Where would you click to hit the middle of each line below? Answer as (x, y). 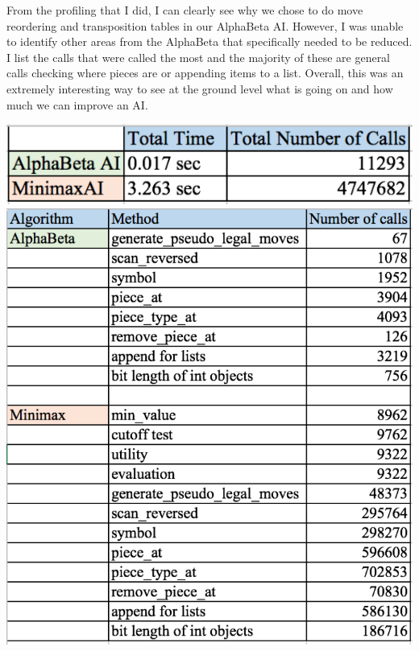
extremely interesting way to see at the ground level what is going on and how (200, 88)
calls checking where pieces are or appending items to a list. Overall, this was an (205, 73)
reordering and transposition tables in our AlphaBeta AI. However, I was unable (205, 25)
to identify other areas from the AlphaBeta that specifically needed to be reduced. (209, 41)
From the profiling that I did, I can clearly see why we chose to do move (185, 10)
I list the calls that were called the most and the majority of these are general (199, 57)
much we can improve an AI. (77, 104)
